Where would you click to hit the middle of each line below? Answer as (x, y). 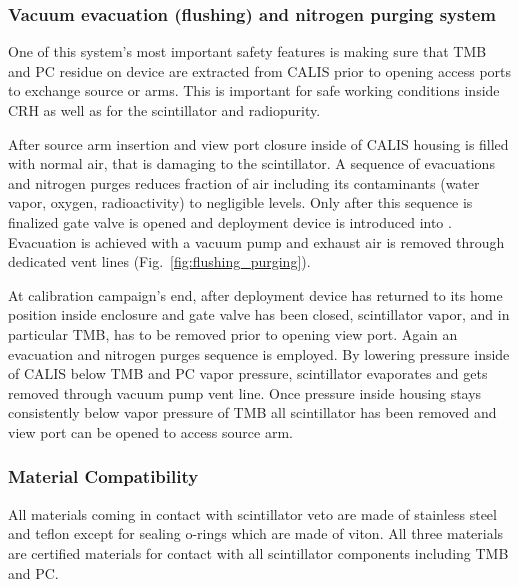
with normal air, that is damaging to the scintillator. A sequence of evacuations (251, 163)
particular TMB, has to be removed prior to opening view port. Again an (233, 333)
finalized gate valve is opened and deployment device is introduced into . (230, 221)
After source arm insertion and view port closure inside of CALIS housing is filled (258, 143)
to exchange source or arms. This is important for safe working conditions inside (254, 90)
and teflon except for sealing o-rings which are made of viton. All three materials (256, 533)
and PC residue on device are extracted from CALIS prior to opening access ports (260, 70)
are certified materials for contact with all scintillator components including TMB (258, 552)
